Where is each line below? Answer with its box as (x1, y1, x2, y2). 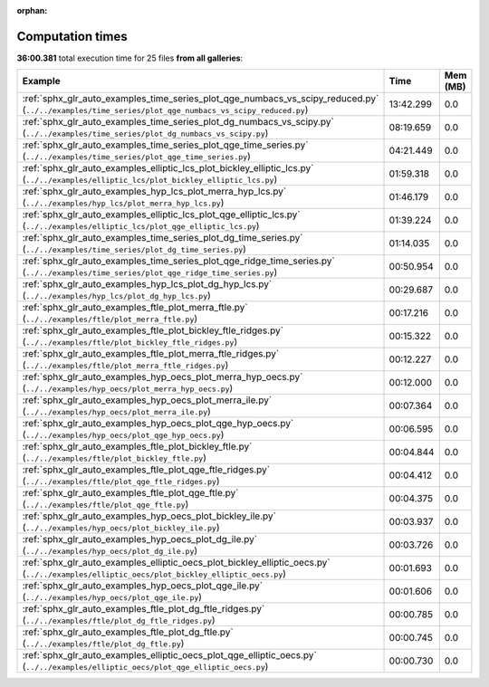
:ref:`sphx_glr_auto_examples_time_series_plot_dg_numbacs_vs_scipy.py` (22, 116, 334, 129)
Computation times (16, 28, 128, 44)
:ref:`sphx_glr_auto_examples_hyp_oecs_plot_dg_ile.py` (22, 533, 258, 546)
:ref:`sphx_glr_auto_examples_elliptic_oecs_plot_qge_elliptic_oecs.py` (22, 649, 317, 662)
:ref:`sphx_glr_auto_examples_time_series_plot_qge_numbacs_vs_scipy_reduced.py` (22, 92, 379, 105)
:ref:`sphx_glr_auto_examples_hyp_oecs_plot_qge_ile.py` (22, 579, 263, 592)
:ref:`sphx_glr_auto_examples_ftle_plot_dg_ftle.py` (22, 625, 235, 638)
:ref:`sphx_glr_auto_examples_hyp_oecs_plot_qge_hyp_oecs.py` (22, 417, 294, 430)
